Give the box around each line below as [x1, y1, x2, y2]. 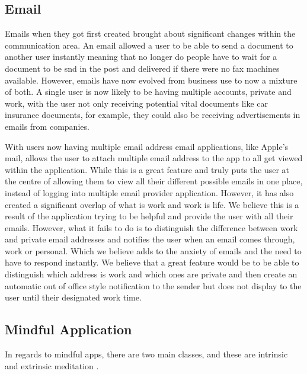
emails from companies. [5, 120, 89, 132]
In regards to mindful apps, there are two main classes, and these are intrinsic [5, 348, 288, 360]
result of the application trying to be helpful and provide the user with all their [5, 210, 293, 222]
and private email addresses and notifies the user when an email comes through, [5, 233, 295, 245]
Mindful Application [5, 320, 132, 338]
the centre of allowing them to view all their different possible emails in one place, [5, 175, 303, 187]
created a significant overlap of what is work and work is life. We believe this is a [5, 198, 299, 210]
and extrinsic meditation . [5, 359, 99, 372]
